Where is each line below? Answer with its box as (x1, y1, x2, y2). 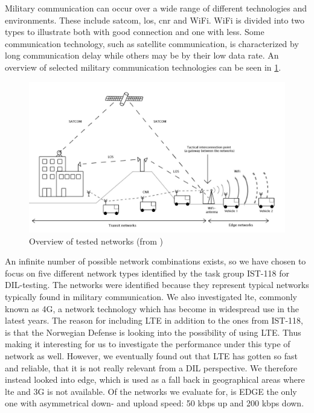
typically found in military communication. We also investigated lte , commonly (5, 290, 298, 303)
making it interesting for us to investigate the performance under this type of (5, 338, 290, 350)
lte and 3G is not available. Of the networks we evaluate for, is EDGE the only (5, 385, 297, 397)
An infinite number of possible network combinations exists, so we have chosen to (5, 255, 306, 267)
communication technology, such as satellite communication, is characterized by (5, 37, 299, 50)
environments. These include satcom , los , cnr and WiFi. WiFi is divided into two (5, 13, 304, 26)
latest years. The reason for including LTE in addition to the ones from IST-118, (5, 314, 303, 327)
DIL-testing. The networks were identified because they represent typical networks (5, 278, 309, 291)
